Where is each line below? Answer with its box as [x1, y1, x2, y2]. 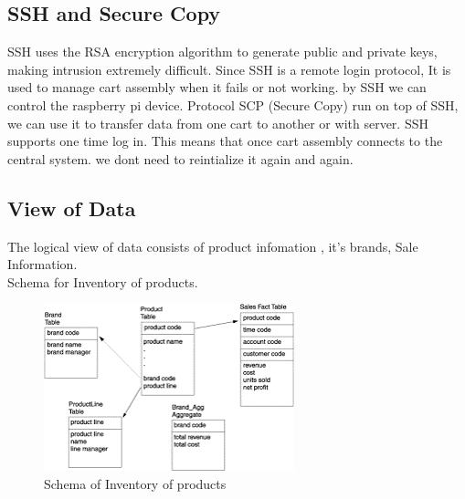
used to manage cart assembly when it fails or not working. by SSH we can [7, 78, 427, 97]
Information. [7, 255, 78, 274]
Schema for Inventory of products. [7, 272, 198, 291]
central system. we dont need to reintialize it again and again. [7, 149, 354, 168]
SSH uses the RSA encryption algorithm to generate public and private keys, [7, 42, 438, 61]
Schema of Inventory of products [44, 473, 227, 493]
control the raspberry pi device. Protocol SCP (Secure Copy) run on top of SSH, [7, 95, 459, 114]
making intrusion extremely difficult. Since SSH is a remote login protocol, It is [7, 59, 451, 78]
